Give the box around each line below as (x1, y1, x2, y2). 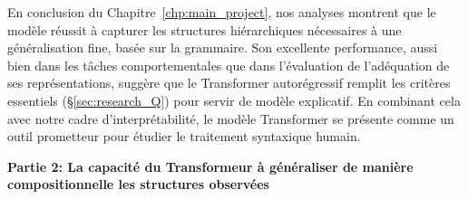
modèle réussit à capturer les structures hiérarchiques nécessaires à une (7, 20, 402, 39)
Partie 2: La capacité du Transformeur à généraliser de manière (7, 156, 414, 175)
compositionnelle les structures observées (7, 175, 269, 194)
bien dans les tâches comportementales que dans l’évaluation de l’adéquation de (7, 55, 450, 74)
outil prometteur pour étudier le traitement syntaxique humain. (7, 127, 361, 146)
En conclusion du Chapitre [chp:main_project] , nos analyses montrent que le (7, 3, 436, 21)
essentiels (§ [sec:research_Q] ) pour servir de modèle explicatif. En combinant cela (7, 90, 461, 109)
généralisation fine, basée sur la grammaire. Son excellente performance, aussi (7, 38, 438, 57)
